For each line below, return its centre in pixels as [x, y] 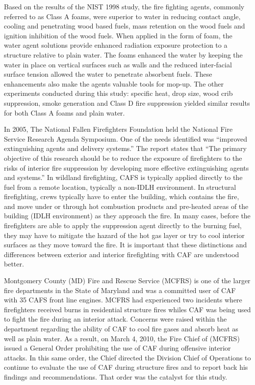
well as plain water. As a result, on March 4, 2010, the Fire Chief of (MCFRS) [122, 338]
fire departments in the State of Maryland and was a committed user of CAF [120, 290]
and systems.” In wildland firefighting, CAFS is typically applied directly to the [123, 177]
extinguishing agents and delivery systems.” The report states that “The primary [125, 148]
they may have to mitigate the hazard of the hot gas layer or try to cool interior [124, 235]
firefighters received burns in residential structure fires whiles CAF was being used [127, 309]
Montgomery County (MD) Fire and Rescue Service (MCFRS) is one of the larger [127, 281]
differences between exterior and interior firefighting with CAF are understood [122, 254]
